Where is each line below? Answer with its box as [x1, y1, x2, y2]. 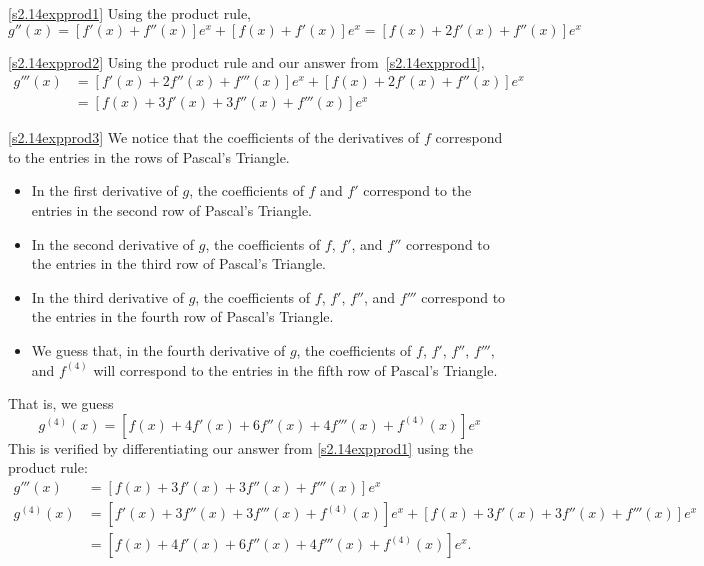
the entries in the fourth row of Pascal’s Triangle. [31, 306, 334, 327]
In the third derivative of [31, 286, 184, 307]
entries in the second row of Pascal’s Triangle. [31, 200, 313, 221]
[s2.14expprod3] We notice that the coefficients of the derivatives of [8, 127, 420, 148]
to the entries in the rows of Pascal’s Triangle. [8, 146, 290, 167]
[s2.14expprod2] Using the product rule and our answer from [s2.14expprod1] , [8, 51, 485, 72]
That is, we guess [8, 393, 114, 414]
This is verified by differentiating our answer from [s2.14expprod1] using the [8, 437, 473, 458]
